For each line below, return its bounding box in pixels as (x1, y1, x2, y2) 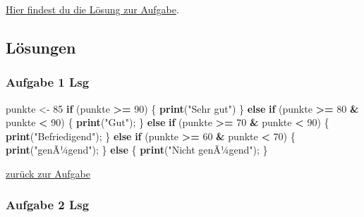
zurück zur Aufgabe (6, 166, 90, 180)
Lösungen (6, 36, 76, 58)
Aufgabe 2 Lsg (6, 196, 90, 213)
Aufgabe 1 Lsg (6, 73, 90, 91)
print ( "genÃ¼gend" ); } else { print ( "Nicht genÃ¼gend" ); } (6, 142, 268, 157)
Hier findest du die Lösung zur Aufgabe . (6, 2, 179, 16)
